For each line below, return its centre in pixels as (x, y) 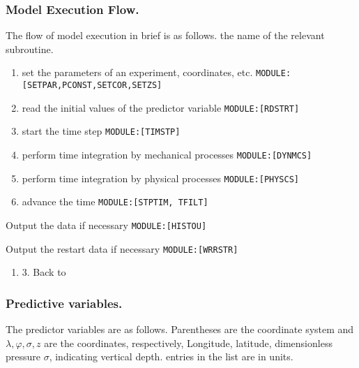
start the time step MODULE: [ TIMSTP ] (101, 131)
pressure (23, 356)
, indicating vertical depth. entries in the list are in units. (171, 356)
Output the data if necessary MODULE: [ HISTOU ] (106, 225)
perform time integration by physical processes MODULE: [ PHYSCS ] (161, 178)
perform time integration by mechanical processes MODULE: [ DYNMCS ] (167, 155)
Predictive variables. (64, 303)
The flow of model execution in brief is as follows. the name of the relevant (165, 35)
